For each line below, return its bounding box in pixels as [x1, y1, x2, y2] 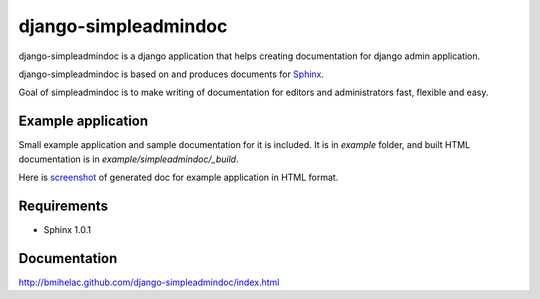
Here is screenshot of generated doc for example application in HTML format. [18, 171, 339, 184]
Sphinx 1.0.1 [43, 223, 92, 235]
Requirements [18, 197, 109, 214]
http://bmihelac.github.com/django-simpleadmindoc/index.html [18, 276, 280, 288]
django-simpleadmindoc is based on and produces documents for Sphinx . [18, 68, 325, 80]
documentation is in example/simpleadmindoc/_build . [18, 153, 239, 165]
